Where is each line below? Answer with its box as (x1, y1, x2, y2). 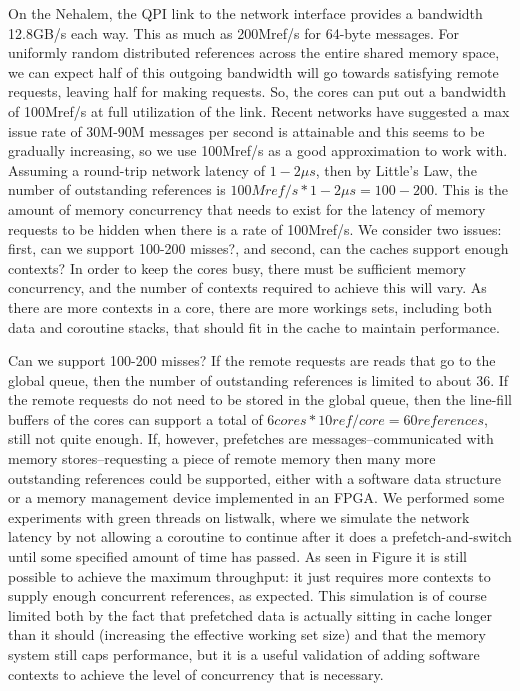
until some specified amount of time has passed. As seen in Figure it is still (8, 546, 467, 567)
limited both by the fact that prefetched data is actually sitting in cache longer (8, 604, 493, 625)
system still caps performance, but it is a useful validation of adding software (8, 644, 480, 664)
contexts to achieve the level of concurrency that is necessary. (8, 663, 384, 684)
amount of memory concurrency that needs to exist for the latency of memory (8, 198, 486, 219)
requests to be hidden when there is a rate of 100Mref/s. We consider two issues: (8, 218, 502, 239)
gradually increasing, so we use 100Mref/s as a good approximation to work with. (8, 140, 508, 161)
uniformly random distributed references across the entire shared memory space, (8, 42, 500, 63)
